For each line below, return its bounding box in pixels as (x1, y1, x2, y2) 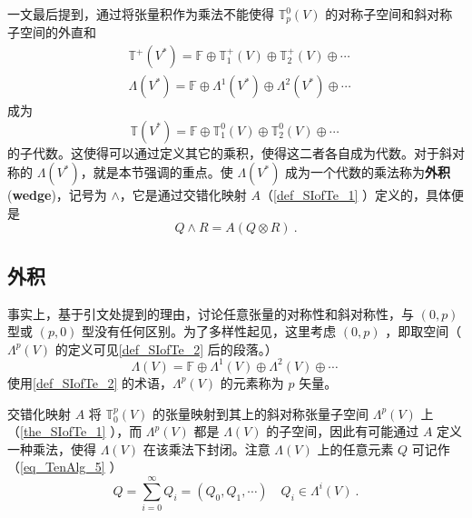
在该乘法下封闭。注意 (143, 439, 270, 458)
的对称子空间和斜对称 (325, 5, 453, 23)
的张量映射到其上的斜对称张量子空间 (152, 403, 369, 423)
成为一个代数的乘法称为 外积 (285, 163, 451, 182)
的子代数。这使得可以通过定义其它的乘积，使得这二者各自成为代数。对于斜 (7, 143, 452, 162)
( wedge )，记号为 (7, 185, 107, 204)
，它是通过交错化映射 (119, 185, 247, 204)
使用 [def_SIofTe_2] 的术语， (7, 373, 173, 392)
